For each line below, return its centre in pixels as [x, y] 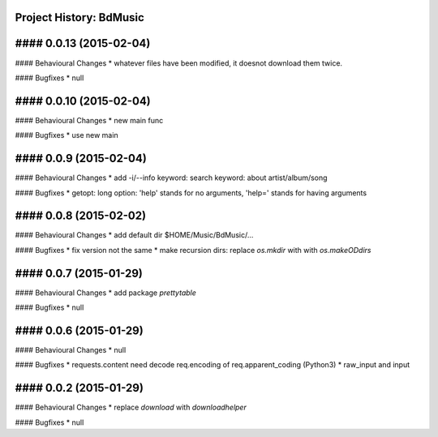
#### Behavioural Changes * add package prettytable [105, 293]
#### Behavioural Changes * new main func [89, 120]
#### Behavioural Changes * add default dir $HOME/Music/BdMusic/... [134, 235]
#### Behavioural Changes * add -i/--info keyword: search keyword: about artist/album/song [171, 178]
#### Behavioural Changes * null [71, 350]
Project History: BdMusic [80, 17]
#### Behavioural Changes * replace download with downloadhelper [131, 407]
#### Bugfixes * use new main [67, 135]
